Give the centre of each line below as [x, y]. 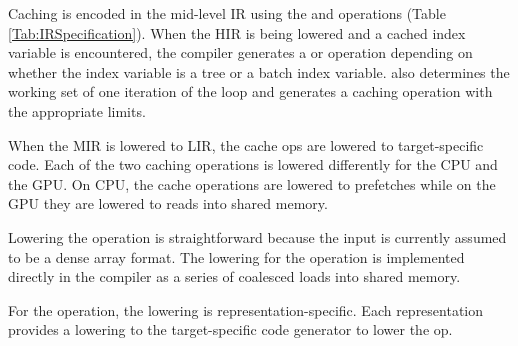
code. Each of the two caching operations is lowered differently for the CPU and [253, 164]
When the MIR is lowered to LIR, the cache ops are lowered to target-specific [246, 144]
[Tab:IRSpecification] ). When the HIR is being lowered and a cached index [237, 32]
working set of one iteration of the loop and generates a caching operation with [250, 91]
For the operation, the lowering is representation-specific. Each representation [246, 309]
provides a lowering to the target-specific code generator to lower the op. [230, 329]
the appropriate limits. [77, 110]
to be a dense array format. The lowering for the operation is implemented [236, 256]
